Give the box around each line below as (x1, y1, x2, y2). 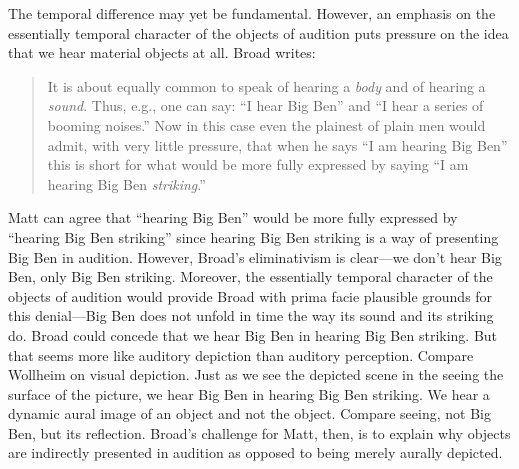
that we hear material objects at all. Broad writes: (8, 42, 316, 63)
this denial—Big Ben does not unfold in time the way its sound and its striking (8, 305, 494, 326)
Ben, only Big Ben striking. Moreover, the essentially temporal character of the (8, 266, 493, 287)
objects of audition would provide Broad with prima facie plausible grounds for (8, 285, 493, 306)
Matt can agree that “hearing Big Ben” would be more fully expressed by (8, 207, 458, 228)
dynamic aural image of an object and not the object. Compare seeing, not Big (8, 403, 491, 424)
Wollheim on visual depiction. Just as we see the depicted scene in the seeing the (8, 364, 504, 385)
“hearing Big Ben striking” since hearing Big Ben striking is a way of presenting (8, 226, 499, 247)
